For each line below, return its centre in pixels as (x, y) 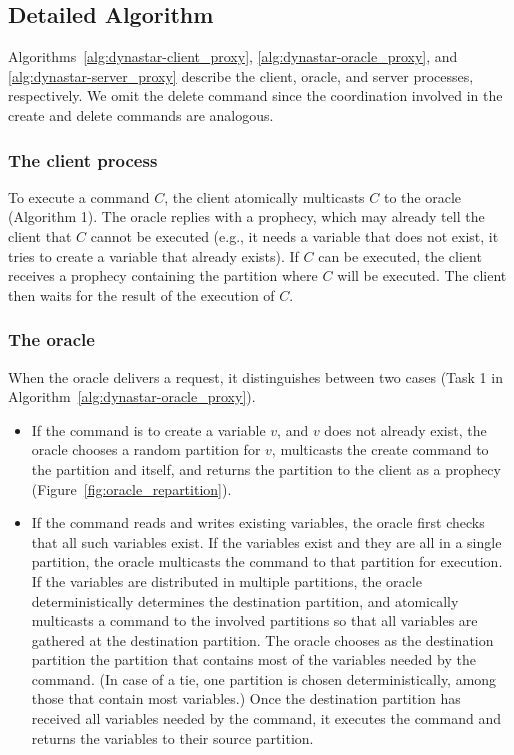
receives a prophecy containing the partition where (163, 275)
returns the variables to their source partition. (172, 737)
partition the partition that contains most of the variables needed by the (253, 659)
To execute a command (79, 196)
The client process (83, 159)
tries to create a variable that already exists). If (153, 255)
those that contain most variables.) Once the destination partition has (246, 698)
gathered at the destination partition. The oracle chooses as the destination (262, 639)
